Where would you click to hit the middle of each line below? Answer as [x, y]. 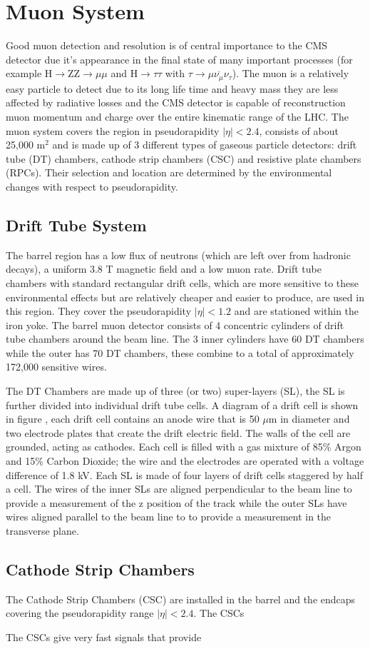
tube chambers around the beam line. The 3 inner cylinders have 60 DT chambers [185, 339]
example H [29, 73]
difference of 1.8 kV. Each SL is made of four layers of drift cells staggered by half [184, 474]
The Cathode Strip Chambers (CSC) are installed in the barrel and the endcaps [181, 599]
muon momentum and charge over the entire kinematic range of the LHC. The [177, 116]
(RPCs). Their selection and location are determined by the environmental [169, 172]
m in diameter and [309, 419]
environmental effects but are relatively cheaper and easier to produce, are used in [185, 297]
